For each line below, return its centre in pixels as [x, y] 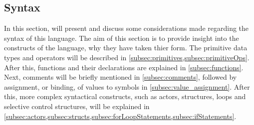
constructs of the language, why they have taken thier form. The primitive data [126, 48]
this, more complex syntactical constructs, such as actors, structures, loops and [125, 96]
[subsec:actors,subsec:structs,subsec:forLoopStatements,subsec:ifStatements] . [120, 116]
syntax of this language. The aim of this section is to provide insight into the [122, 38]
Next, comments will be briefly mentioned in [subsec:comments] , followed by [121, 77]
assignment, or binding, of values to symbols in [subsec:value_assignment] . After [127, 86]
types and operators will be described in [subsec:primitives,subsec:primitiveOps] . [127, 57]
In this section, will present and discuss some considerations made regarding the [127, 28]
